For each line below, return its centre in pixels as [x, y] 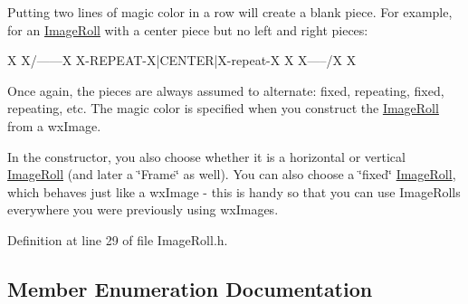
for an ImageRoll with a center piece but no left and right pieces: [188, 29]
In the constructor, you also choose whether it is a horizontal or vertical [206, 156]
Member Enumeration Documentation [190, 288]
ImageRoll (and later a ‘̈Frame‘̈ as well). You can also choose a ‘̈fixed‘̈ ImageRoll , [232, 174]
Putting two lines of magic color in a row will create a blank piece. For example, [230, 12]
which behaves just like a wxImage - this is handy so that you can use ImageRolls [234, 191]
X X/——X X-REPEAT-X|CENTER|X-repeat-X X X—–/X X [182, 60]
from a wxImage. [54, 125]
